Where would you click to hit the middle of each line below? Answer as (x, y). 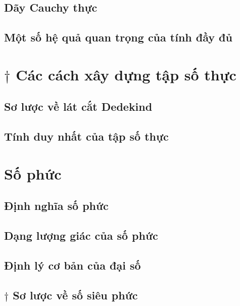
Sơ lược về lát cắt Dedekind (78, 106)
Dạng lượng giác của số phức (81, 235)
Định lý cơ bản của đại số (73, 265)
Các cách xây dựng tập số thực (126, 74)
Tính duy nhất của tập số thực (86, 136)
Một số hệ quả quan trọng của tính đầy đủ (118, 37)
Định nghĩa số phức (56, 206)
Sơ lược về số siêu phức (75, 295)
